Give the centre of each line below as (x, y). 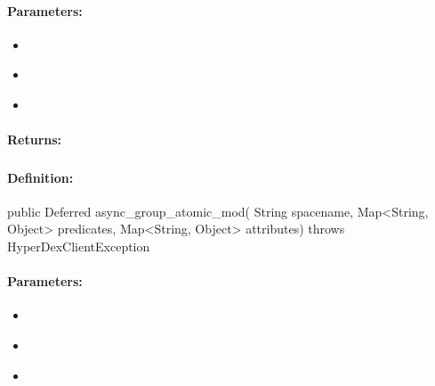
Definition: (40, 177)
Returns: (35, 140)
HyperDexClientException (79, 246)
